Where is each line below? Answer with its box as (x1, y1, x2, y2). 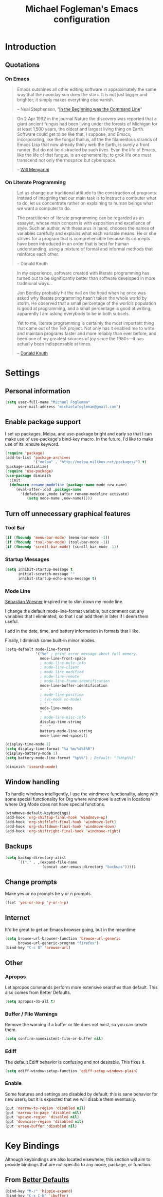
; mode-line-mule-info (39, 660, 86, 665)
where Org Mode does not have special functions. (5, 801, 106, 807)
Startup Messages (5, 556, 50, 562)
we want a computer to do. (17, 206, 72, 211)
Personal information (5, 387, 71, 395)
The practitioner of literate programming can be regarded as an (17, 215, 145, 221)
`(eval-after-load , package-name (14, 487, 82, 492)
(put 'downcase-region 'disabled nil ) (5, 1119, 84, 1124)
